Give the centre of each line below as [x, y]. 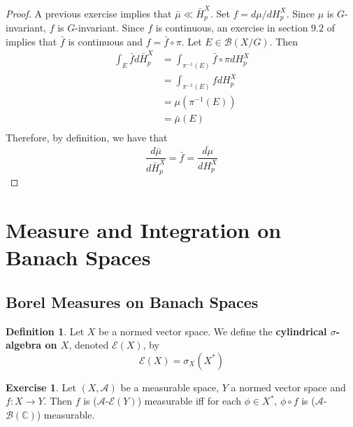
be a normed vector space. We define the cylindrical [213, 331]
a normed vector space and [288, 387]
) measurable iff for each [189, 401]
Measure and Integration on [144, 230]
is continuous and [106, 41]
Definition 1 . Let [45, 331]
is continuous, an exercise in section [232, 28]
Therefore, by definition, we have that [87, 138]
